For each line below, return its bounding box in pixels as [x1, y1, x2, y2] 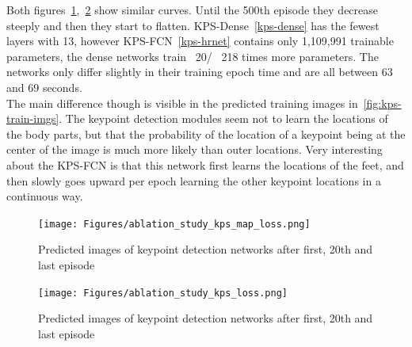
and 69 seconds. [6, 78, 82, 95]
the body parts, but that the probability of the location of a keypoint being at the [6, 125, 406, 142]
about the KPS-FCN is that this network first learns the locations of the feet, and [6, 156, 404, 173]
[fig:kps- [363, 94, 402, 111]
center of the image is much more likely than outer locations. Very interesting [6, 141, 383, 158]
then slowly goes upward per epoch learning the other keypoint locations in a [6, 172, 381, 189]
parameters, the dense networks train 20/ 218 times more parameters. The [6, 48, 379, 64]
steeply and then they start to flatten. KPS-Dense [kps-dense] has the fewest [6, 17, 380, 33]
